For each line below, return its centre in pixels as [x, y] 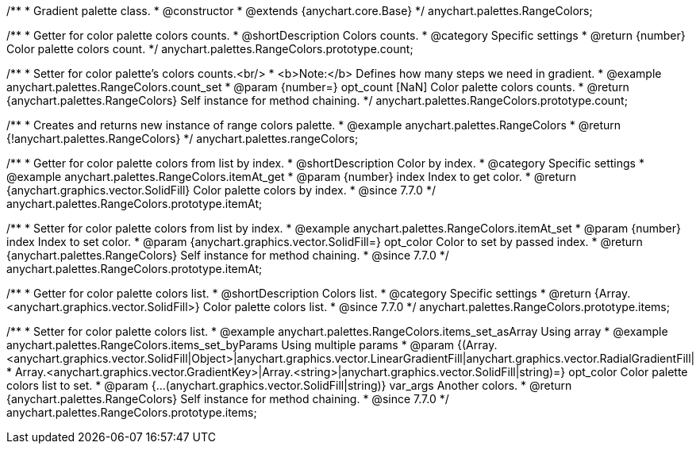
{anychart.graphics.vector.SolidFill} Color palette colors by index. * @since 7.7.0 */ [221, 190]
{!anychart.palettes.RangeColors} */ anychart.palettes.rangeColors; [183, 138]
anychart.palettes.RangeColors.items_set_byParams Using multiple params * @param [231, 345]
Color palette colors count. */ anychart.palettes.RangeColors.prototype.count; [210, 49]
